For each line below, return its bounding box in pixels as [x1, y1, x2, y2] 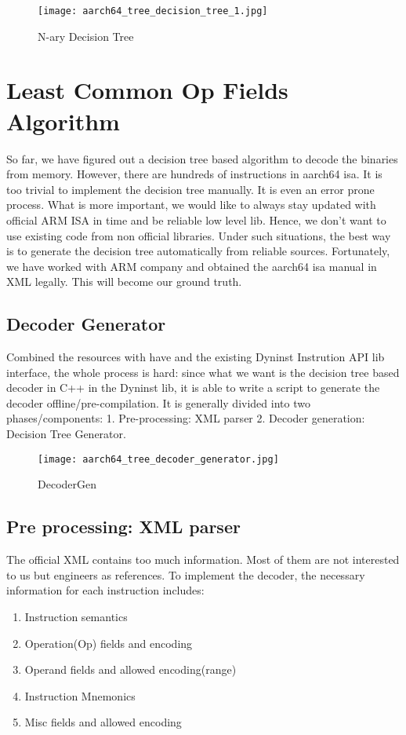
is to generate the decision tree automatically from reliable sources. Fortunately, [6, 243, 390, 259]
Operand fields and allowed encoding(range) [24, 661, 237, 678]
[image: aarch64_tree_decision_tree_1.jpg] [38, 5, 268, 16]
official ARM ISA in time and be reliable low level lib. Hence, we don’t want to [6, 211, 386, 228]
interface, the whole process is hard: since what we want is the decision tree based [6, 364, 400, 380]
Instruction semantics [24, 608, 128, 624]
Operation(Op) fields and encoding [24, 634, 193, 651]
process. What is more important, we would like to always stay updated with [6, 196, 376, 213]
